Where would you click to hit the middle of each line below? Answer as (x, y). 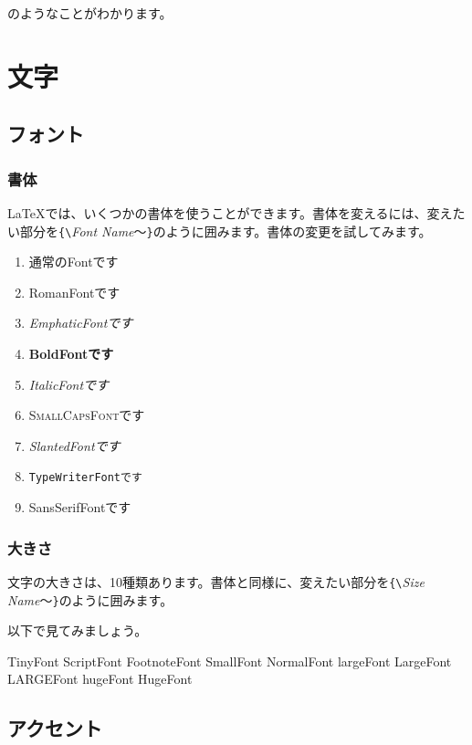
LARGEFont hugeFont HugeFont (100, 679)
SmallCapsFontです (87, 415)
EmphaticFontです (81, 323)
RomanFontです (74, 292)
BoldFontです (71, 353)
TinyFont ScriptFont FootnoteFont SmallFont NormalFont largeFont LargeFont (230, 661)
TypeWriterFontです (85, 478)
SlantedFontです (74, 445)
